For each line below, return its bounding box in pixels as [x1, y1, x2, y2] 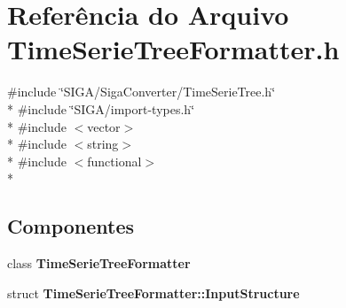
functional [87, 151, 142, 170]
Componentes [7, 212, 135, 240]
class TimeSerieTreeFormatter [7, 254, 191, 273]
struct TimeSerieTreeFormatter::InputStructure [7, 283, 300, 302]
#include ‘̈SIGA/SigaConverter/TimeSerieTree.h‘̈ [7, 82, 276, 101]
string [87, 135, 119, 153]
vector [87, 117, 121, 135]
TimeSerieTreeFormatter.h [7, 31, 340, 67]
